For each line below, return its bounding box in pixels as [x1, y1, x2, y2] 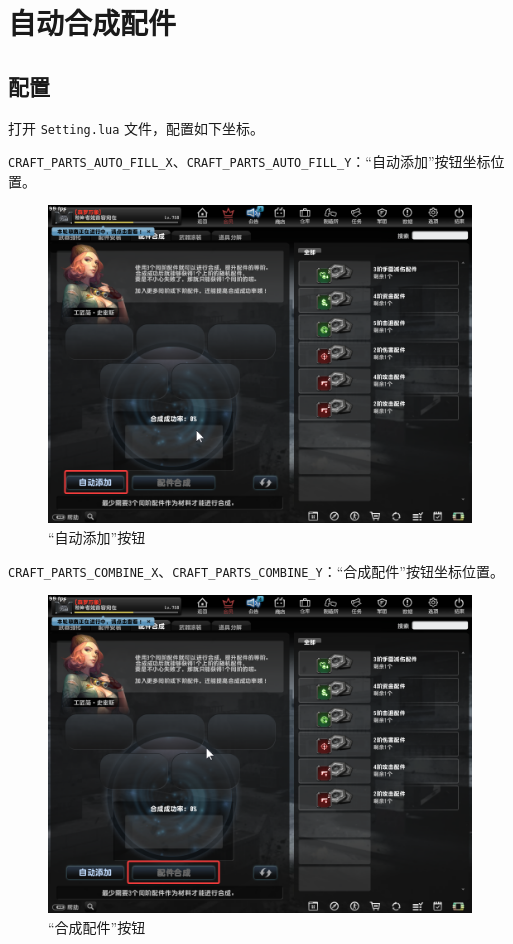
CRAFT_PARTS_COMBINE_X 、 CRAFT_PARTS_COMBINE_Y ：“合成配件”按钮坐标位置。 [8, 560, 504, 581]
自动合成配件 [8, 2, 177, 43]
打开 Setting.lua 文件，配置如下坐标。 [8, 117, 265, 138]
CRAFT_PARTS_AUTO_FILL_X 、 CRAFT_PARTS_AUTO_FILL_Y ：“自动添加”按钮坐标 [8, 151, 491, 172]
